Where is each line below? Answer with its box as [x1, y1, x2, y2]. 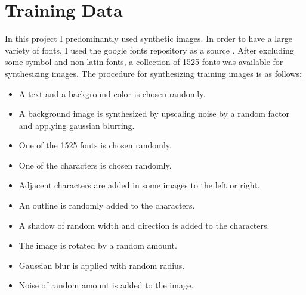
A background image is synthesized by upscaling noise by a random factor [18, 107, 289, 120]
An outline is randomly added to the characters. [18, 199, 195, 212]
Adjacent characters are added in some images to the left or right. [18, 179, 260, 191]
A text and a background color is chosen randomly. [18, 87, 206, 100]
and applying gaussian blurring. [18, 119, 135, 131]
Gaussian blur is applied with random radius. [18, 259, 185, 271]
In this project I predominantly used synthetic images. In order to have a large [5, 32, 292, 45]
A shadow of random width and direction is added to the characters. [18, 219, 270, 231]
